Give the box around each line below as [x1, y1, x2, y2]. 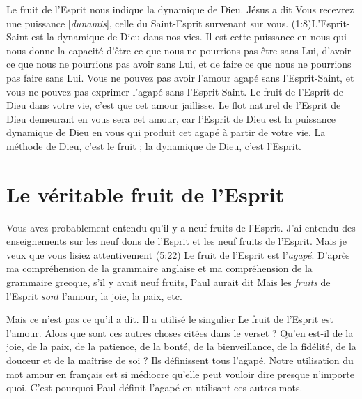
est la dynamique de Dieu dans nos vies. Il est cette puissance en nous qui [31, 29, 347, 44]
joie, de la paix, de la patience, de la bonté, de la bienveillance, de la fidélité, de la [6, 339, 356, 354]
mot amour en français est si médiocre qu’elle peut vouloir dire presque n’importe [6, 366, 354, 381]
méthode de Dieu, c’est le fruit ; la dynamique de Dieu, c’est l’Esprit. [6, 138, 302, 153]
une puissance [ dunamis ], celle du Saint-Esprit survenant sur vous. [6, 15, 289, 30]
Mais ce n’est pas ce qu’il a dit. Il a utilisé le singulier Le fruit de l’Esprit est [6, 312, 334, 326]
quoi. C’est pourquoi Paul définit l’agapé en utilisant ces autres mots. [6, 380, 303, 395]
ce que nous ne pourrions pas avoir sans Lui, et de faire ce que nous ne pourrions [6, 57, 352, 71]
